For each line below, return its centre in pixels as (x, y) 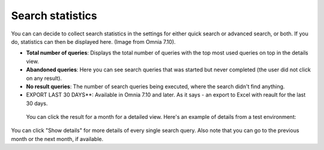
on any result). (44, 78)
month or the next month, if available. (57, 139)
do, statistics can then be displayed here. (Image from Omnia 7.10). (94, 41)
